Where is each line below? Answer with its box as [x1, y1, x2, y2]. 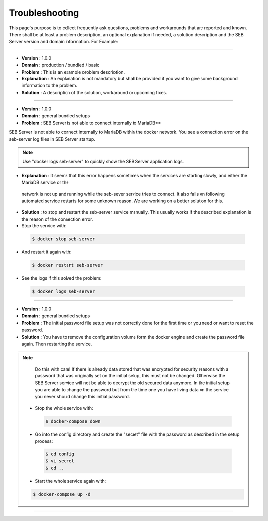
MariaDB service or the [21, 179, 69, 186]
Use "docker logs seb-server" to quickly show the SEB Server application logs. [22, 159, 184, 165]
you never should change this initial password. [35, 394, 130, 400]
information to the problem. [21, 82, 78, 89]
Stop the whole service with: [35, 405, 94, 411]
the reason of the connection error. [21, 216, 93, 222]
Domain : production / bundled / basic [21, 62, 100, 68]
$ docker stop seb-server [32, 236, 95, 242]
